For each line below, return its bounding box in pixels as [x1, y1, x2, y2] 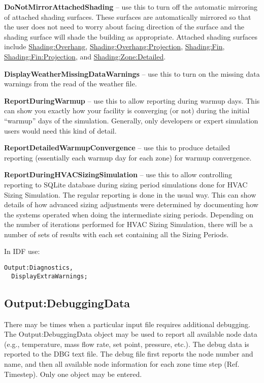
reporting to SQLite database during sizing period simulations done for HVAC [4, 179, 248, 189]
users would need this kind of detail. [4, 125, 117, 136]
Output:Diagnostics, [4, 264, 74, 272]
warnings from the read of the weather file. [4, 78, 137, 89]
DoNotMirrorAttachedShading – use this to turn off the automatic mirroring [4, 2, 257, 12]
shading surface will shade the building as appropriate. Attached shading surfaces [4, 31, 257, 42]
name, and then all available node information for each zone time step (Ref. [4, 358, 240, 369]
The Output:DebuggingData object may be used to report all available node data [4, 329, 257, 339]
